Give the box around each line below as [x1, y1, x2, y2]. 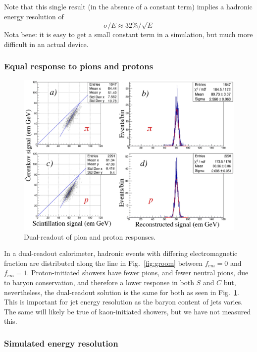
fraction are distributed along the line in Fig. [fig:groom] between [4, 257, 203, 268]
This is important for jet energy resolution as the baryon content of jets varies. [4, 297, 243, 307]
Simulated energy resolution [4, 337, 118, 349]
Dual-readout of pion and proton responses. [24, 231, 156, 242]
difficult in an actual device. [4, 39, 89, 49]
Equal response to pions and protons [4, 60, 154, 72]
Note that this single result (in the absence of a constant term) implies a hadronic [4, 1, 253, 11]
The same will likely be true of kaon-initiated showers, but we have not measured [4, 306, 251, 316]
